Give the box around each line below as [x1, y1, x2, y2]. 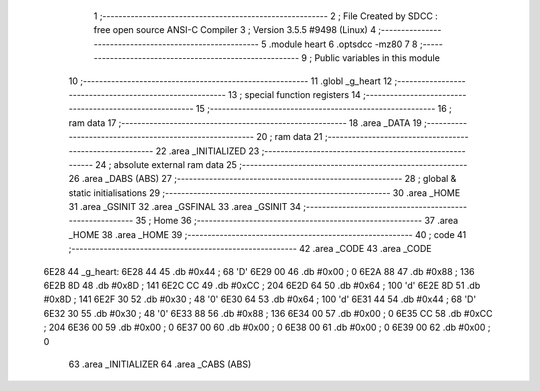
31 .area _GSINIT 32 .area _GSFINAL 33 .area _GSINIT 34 [68, 201, 302, 213]
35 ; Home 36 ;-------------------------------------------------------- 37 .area [135, 215, 459, 227]
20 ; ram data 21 [256, 131, 324, 143]
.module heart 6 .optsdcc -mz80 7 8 [268, 38, 419, 50]
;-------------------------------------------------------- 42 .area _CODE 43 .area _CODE [68, 243, 432, 255]
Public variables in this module [314, 52, 440, 64]
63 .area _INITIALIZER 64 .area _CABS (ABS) [68, 358, 252, 370]
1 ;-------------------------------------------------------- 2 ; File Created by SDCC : [93, 10, 439, 22]
